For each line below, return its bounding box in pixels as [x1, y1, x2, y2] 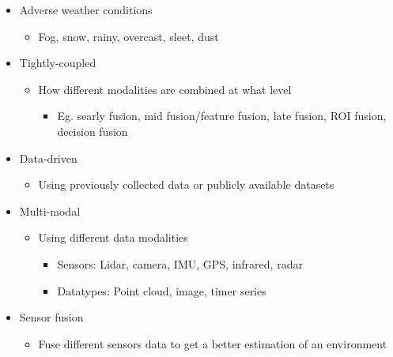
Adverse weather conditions [19, 2, 153, 17]
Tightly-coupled [19, 54, 96, 71]
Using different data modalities [38, 229, 188, 246]
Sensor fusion [19, 309, 84, 325]
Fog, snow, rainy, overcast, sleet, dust [38, 28, 219, 44]
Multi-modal [19, 202, 81, 219]
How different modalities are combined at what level [38, 81, 292, 97]
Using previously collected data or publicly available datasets [38, 176, 334, 193]
